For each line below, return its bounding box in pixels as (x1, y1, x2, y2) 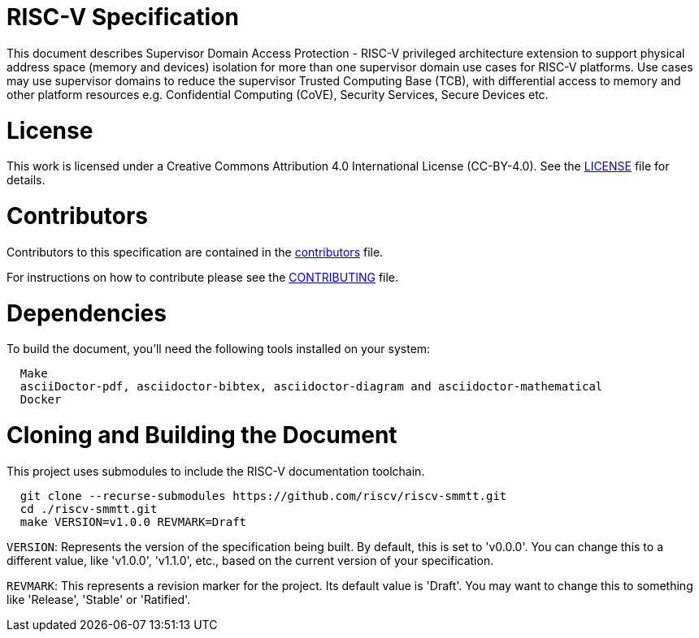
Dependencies (7, 299, 167, 327)
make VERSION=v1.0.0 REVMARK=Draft (20, 515, 247, 528)
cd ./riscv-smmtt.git (20, 502, 158, 515)
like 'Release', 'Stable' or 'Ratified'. (7, 592, 191, 606)
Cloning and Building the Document (7, 421, 397, 449)
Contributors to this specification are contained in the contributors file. (7, 244, 384, 259)
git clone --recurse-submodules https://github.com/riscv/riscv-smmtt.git (20, 489, 507, 502)
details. (7, 173, 46, 188)
